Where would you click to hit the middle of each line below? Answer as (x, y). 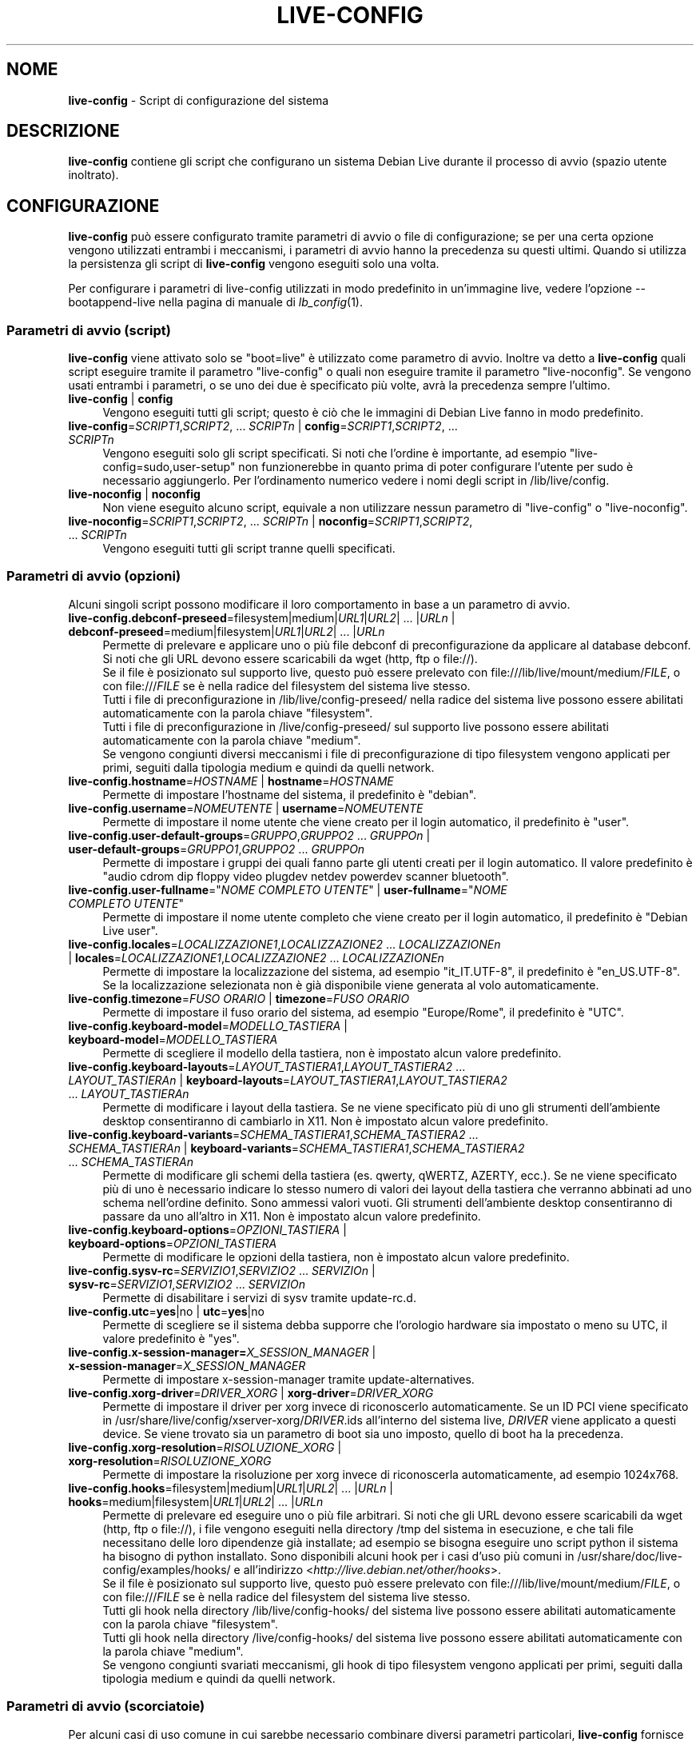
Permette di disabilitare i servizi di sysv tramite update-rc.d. (259, 1297)
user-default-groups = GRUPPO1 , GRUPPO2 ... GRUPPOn (217, 849)
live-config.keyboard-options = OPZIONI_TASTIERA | (207, 1229)
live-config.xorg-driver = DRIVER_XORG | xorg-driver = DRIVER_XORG (251, 1392)
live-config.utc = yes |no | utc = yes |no (166, 1311)
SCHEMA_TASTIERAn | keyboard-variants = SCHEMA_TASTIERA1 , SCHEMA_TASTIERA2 (296, 1148)
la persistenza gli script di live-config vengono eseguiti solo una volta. (254, 264)
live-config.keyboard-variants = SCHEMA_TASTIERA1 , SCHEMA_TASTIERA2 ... (273, 1134)
